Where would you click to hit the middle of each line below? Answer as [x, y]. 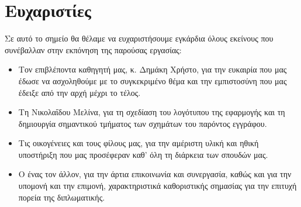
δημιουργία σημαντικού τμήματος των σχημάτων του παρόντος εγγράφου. [143, 123]
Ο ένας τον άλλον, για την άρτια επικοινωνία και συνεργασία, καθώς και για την [155, 174]
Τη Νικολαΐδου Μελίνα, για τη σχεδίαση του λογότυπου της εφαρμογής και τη [152, 112]
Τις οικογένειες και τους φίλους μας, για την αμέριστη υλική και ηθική [139, 143]
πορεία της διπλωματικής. [62, 197]
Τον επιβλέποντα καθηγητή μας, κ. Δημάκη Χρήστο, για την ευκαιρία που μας [153, 69]
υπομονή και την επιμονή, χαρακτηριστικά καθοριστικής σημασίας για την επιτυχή [158, 186]
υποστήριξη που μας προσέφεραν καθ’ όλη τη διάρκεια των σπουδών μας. [143, 154]
